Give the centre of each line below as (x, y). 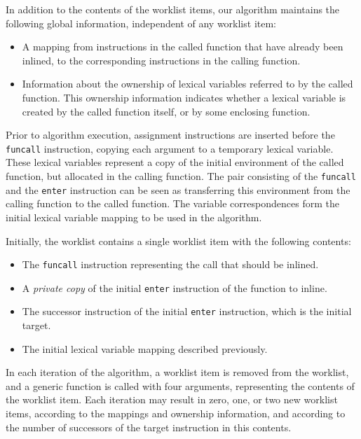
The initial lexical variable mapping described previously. (145, 348)
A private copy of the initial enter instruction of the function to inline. (175, 287)
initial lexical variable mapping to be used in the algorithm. (134, 217)
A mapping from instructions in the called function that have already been (183, 47)
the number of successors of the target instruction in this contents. (149, 427)
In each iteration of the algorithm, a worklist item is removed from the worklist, (177, 372)
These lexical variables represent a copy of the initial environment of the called (175, 162)
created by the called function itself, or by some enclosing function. (166, 111)
